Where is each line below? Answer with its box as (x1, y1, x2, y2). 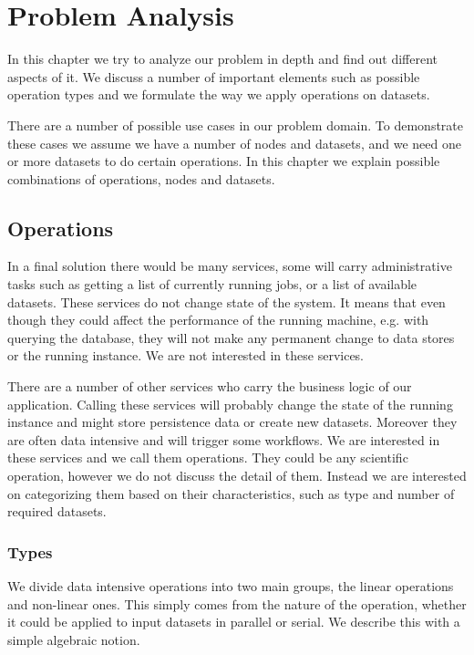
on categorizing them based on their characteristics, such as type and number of (7, 483, 455, 503)
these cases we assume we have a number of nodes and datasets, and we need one (7, 133, 461, 152)
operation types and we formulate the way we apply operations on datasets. (7, 85, 430, 104)
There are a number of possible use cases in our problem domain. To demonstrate (7, 115, 463, 134)
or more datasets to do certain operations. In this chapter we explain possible (7, 151, 440, 171)
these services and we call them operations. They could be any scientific (7, 448, 408, 467)
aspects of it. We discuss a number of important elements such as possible (7, 67, 420, 86)
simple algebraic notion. (7, 629, 140, 649)
